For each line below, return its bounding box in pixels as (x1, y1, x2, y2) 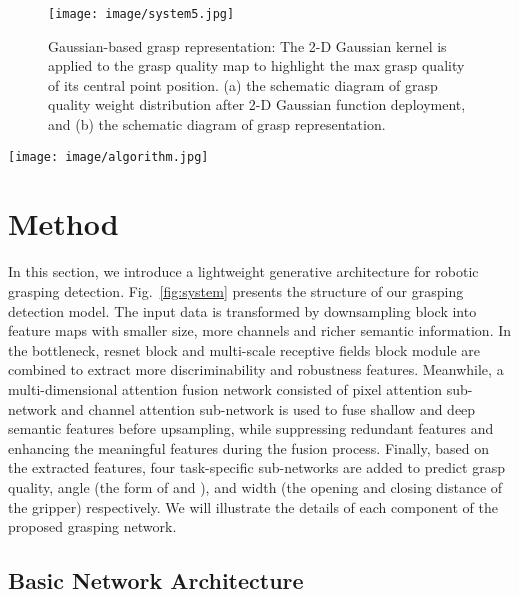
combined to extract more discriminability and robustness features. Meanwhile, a (8, 359, 504, 380)
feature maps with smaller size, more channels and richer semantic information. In (8, 320, 512, 341)
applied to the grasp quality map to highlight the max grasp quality (48, 55, 465, 76)
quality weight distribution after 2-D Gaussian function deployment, (48, 94, 466, 115)
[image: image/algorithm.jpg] (8, 149, 209, 164)
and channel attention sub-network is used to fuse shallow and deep (61, 398, 476, 419)
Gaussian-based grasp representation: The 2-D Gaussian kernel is (48, 35, 447, 56)
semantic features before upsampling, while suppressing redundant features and (8, 418, 494, 439)
